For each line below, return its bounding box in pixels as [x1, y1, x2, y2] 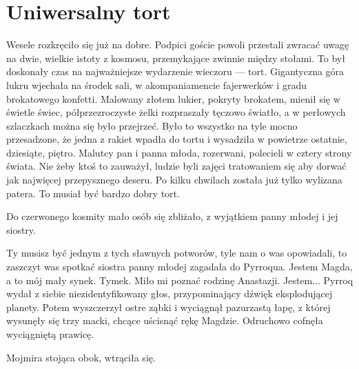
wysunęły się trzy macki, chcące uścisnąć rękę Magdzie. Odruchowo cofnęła [6, 313, 323, 328]
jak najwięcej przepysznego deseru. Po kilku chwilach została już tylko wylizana [6, 172, 342, 187]
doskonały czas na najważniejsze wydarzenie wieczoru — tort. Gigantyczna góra [6, 64, 345, 79]
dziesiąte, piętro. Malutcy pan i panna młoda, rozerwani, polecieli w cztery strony [6, 145, 352, 159]
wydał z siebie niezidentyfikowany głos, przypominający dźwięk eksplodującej [6, 286, 333, 301]
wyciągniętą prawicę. [6, 327, 94, 341]
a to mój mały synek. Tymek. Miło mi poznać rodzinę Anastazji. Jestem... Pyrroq [6, 272, 353, 287]
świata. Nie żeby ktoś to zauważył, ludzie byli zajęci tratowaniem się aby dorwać [6, 159, 347, 173]
